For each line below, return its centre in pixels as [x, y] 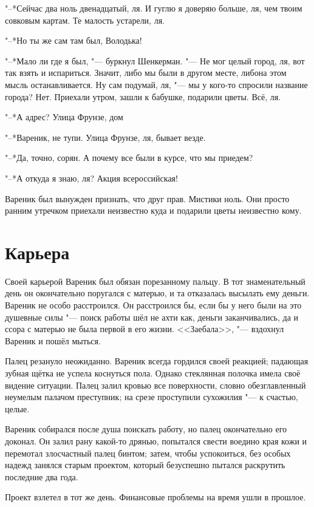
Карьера [37, 252]
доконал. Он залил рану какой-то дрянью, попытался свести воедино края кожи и [156, 441]
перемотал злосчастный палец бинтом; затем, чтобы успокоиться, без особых [148, 453]
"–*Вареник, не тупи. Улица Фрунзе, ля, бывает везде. [105, 137]
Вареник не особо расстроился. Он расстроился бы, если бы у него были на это [153, 305]
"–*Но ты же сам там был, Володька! [73, 40]
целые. [17, 408]
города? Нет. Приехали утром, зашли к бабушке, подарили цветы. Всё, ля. [143, 96]
